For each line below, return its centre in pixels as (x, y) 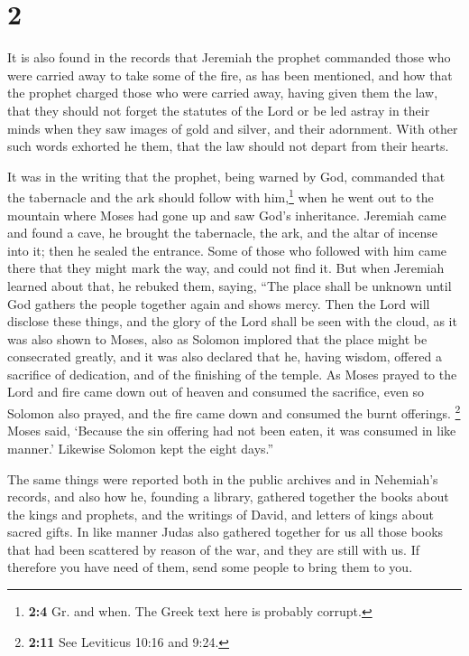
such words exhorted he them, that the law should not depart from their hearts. (228, 146)
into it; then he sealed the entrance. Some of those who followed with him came (227, 250)
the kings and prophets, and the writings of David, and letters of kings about (221, 514)
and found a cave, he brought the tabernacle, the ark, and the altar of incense (223, 233)
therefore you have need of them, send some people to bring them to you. (210, 567)
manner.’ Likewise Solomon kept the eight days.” (141, 448)
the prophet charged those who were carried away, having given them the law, (223, 93)
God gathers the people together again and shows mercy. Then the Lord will (219, 303)
